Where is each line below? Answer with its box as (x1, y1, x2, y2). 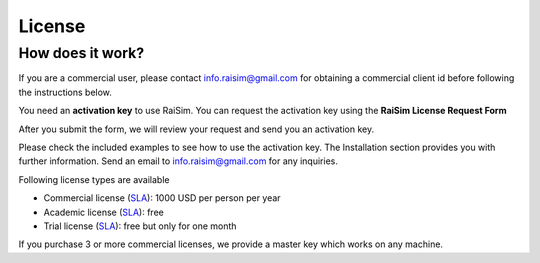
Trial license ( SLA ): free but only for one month (43, 220, 237, 232)
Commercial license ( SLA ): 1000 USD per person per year (43, 192, 281, 204)
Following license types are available (18, 173, 170, 185)
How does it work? (18, 44, 145, 62)
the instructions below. (18, 86, 112, 98)
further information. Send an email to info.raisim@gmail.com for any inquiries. (18, 155, 339, 167)
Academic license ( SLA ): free (43, 206, 164, 218)
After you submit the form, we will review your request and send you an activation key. (18, 123, 375, 135)
